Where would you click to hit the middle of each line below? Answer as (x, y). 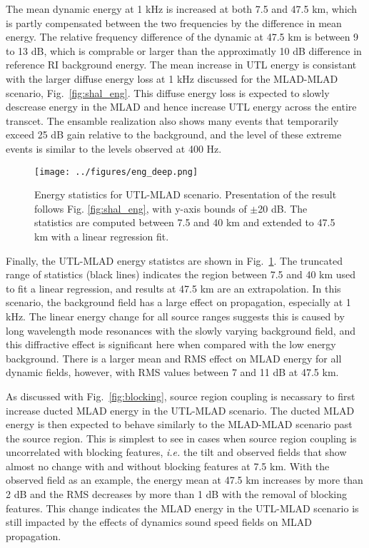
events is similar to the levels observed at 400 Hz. (114, 148)
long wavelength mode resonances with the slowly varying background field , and (181, 330)
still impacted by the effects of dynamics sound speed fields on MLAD (159, 522)
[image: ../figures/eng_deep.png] (116, 172)
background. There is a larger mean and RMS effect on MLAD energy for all (174, 358)
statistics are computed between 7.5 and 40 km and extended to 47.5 (185, 222)
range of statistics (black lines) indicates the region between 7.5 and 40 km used (181, 274)
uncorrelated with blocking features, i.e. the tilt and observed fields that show (176, 452)
